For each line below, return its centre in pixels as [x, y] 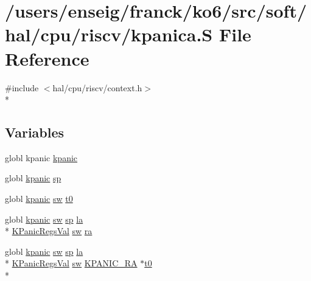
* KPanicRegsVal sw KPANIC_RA [71, 263]
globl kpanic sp [33, 178]
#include [22, 87]
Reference [47, 58]
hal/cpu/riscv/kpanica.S [109, 34]
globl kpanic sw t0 [39, 199]
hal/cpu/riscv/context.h [97, 87]
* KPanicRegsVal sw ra [49, 231]
